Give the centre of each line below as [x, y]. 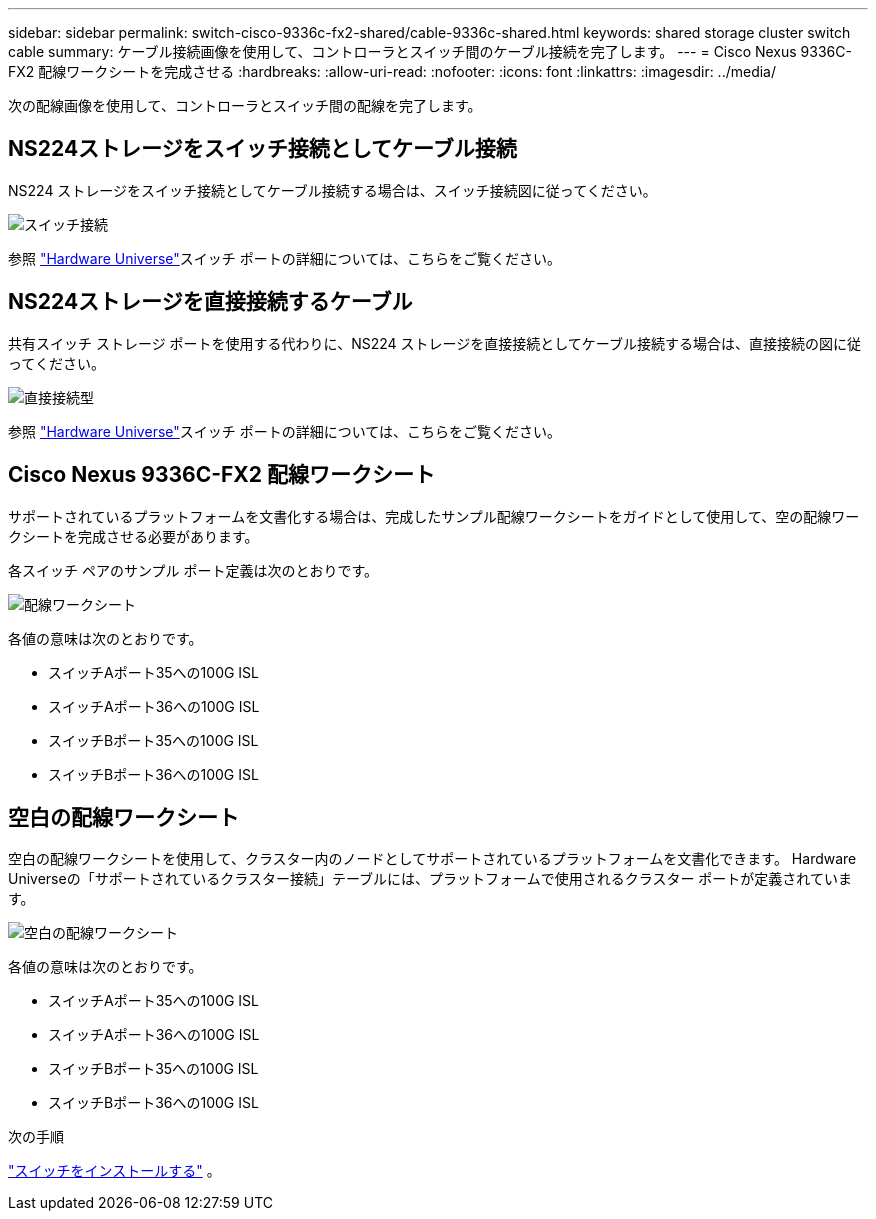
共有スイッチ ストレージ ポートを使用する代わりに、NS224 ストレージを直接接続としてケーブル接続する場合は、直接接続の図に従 [435, 343]
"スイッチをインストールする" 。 [114, 1171]
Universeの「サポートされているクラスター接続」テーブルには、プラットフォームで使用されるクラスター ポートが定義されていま [430, 879]
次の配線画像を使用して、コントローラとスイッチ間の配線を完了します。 [245, 105]
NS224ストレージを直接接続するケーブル [210, 302]
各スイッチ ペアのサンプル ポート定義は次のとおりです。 [193, 570]
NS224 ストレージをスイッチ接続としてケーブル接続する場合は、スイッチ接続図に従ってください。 [332, 190]
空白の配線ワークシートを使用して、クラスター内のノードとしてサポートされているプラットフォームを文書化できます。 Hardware [432, 859]
